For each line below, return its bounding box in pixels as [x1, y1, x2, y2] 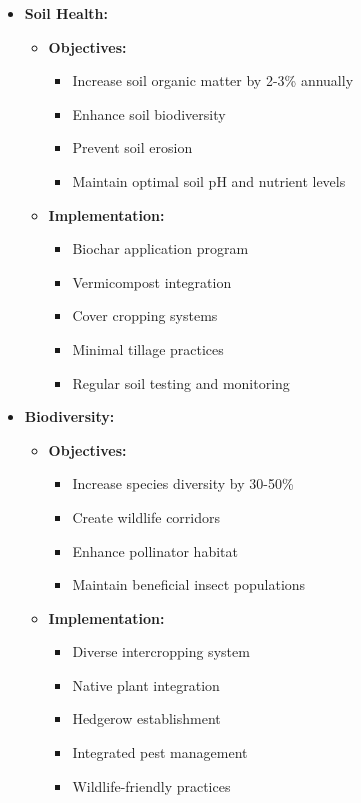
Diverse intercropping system [72, 641, 250, 662]
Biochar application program [72, 238, 249, 259]
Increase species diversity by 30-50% [72, 473, 294, 494]
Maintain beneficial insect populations [72, 574, 306, 595]
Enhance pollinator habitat [72, 540, 238, 561]
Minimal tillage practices [72, 338, 224, 359]
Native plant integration [72, 674, 220, 695]
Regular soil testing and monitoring [72, 372, 290, 393]
